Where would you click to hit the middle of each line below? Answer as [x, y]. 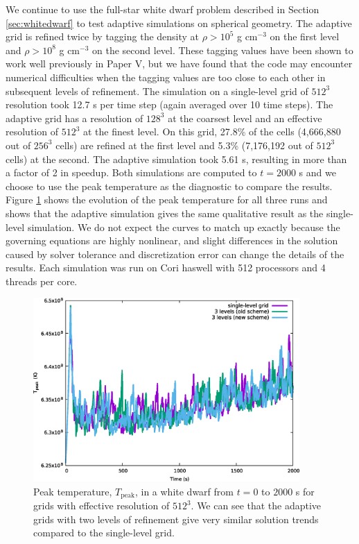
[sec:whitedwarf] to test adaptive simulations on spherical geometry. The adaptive [179, 23]
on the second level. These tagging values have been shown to [223, 50]
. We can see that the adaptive [256, 505]
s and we [317, 172]
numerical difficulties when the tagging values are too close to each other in [166, 77]
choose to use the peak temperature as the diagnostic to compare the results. [169, 186]
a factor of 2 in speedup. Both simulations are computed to [131, 172]
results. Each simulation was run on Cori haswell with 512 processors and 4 [166, 267]
